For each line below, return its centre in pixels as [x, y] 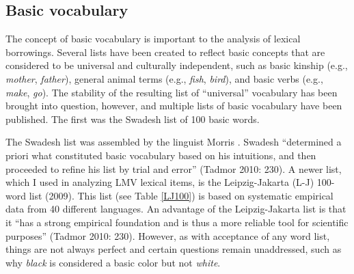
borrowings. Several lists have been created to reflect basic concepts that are [165, 52]
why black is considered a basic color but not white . [113, 262]
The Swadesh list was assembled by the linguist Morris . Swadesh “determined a [174, 142]
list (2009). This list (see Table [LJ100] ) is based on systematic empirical [181, 195]
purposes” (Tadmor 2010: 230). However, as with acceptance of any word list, [168, 235]
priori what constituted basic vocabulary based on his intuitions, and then [161, 155]
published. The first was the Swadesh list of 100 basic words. [133, 119]
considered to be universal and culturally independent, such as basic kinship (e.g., [177, 65]
